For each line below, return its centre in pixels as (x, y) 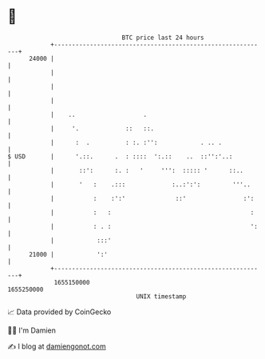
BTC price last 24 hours (163, 38)
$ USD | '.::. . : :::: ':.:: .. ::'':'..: (120, 156)
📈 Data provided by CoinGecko (59, 312)
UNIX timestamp (161, 296)
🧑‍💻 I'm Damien (32, 330)
